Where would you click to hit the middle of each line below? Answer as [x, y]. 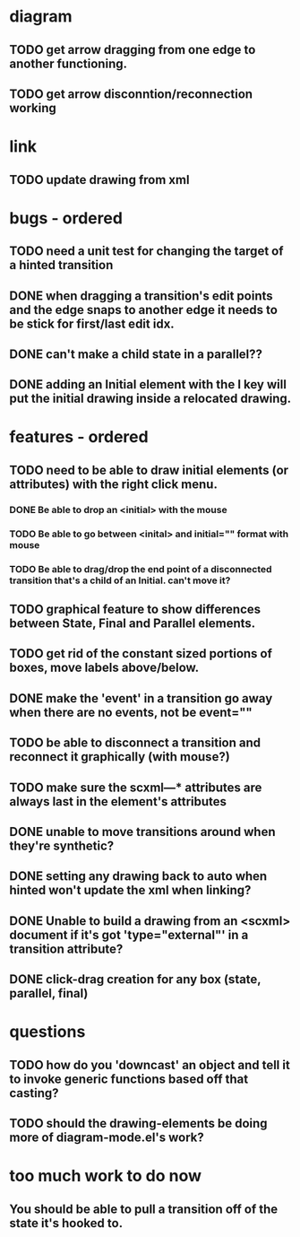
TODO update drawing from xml [99, 180]
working [33, 108]
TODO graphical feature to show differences [135, 610]
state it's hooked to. [66, 1223]
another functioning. [69, 63]
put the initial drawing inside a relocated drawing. [150, 399]
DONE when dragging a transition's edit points [141, 296]
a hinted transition [61, 265]
